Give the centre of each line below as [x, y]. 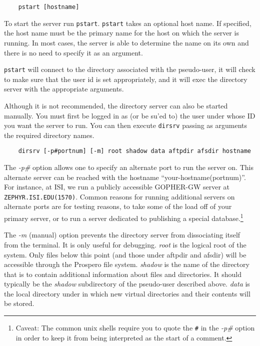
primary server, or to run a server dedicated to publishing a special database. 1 [124, 217]
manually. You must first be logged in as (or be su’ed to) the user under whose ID [130, 115]
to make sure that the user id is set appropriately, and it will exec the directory [126, 79]
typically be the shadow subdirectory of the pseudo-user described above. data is [127, 284]
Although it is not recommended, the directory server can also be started [116, 105]
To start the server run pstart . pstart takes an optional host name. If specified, [128, 23]
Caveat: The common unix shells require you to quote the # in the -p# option [135, 328]
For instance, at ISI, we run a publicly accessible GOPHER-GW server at [117, 187]
